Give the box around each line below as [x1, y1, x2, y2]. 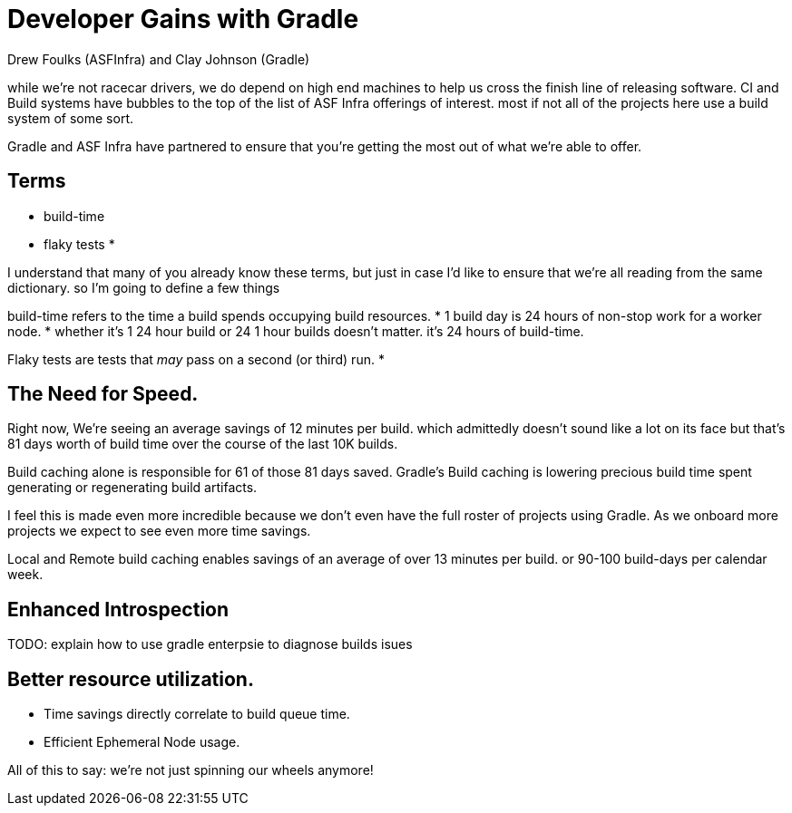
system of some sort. [7, 110, 134, 126]
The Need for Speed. [7, 382, 199, 406]
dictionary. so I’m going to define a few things [7, 279, 280, 295]
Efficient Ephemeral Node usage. [44, 734, 240, 750]
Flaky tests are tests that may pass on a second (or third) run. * [7, 351, 385, 367]
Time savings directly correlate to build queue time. [44, 706, 350, 722]
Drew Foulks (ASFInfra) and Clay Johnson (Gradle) [7, 51, 310, 67]
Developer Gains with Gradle [7, 4, 359, 34]
